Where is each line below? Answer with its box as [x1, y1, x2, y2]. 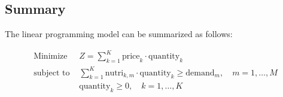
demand [185, 68, 215, 77]
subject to [34, 68, 70, 77]
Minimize [34, 52, 68, 61]
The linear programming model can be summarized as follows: [5, 28, 233, 40]
